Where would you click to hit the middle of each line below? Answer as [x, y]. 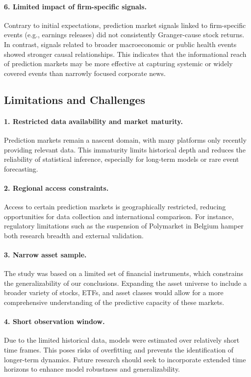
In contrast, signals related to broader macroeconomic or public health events [120, 44]
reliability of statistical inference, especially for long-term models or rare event [122, 159]
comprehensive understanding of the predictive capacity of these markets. [114, 302]
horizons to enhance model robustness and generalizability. [92, 369]
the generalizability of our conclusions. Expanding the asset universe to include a [125, 283]
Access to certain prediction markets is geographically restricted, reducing [115, 207]
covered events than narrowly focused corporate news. [85, 73]
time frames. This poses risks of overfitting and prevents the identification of [119, 350]
